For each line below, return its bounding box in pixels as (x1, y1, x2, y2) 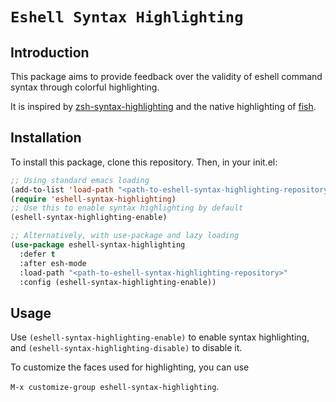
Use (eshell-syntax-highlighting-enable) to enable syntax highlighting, (10, 331, 310, 343)
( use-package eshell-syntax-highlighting (10, 240, 186, 250)
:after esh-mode (19, 258, 87, 268)
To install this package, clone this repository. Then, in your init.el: (10, 156, 278, 168)
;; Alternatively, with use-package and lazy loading (10, 231, 240, 241)
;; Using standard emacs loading (10, 175, 150, 185)
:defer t (19, 249, 56, 259)
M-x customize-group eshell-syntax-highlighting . (10, 381, 220, 393)
